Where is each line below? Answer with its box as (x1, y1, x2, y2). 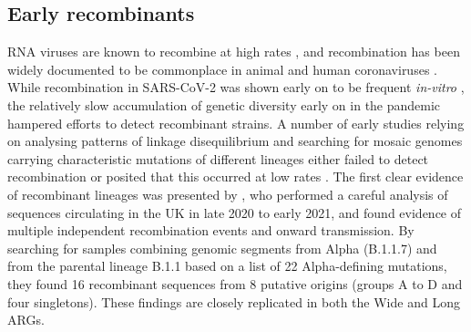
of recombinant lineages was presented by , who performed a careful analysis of (7, 184, 448, 203)
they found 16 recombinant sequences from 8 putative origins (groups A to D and (7, 274, 463, 293)
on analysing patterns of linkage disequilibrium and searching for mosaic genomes (7, 131, 463, 150)
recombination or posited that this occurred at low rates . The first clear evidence (7, 167, 464, 186)
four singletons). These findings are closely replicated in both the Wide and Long (7, 292, 460, 311)
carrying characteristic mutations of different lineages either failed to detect (7, 149, 429, 168)
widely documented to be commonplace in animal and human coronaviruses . (7, 59, 437, 78)
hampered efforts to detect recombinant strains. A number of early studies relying (7, 113, 465, 132)
